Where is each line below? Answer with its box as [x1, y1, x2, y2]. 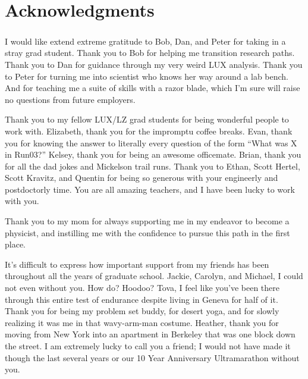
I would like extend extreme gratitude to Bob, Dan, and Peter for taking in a [5, 35, 286, 47]
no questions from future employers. [5, 93, 136, 105]
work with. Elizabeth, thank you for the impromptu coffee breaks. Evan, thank [5, 124, 293, 137]
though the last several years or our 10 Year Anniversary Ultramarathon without [5, 351, 300, 364]
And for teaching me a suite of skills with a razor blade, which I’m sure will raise [5, 82, 300, 94]
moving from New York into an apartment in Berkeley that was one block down [5, 328, 296, 340]
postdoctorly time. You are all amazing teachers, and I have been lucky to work [5, 183, 295, 195]
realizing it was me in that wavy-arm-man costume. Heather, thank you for [5, 316, 279, 328]
